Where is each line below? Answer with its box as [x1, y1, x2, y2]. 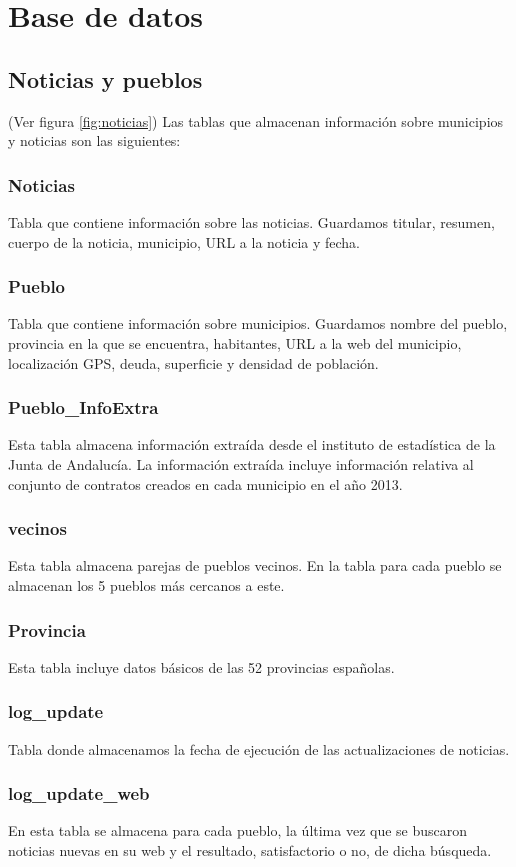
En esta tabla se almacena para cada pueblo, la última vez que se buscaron [8, 820, 468, 841]
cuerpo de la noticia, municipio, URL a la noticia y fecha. [8, 231, 360, 252]
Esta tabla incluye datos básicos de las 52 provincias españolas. [8, 656, 395, 677]
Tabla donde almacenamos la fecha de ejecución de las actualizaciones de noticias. [8, 738, 510, 759]
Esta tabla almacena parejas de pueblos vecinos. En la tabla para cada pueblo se [8, 555, 502, 576]
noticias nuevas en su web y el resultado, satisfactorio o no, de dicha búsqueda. [8, 840, 492, 861]
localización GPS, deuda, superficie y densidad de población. [8, 352, 379, 373]
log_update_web [8, 781, 150, 806]
